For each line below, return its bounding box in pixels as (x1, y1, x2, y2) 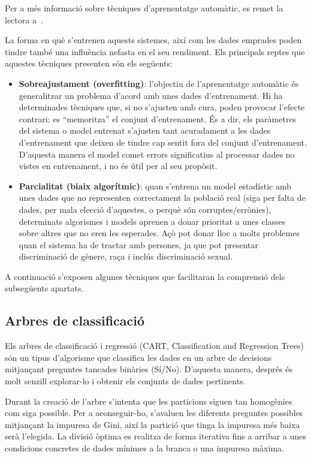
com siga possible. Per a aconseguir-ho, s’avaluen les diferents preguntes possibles (5, 406, 303, 419)
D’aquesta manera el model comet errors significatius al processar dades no (19, 147, 295, 160)
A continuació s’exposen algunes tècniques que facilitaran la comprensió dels (5, 270, 285, 282)
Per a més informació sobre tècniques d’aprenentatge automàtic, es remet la (5, 2, 283, 14)
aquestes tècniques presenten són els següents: (5, 57, 173, 70)
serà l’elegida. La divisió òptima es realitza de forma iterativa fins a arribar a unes (5, 430, 306, 442)
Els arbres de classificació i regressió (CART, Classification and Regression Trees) (5, 339, 304, 352)
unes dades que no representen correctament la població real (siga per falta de (19, 191, 306, 204)
